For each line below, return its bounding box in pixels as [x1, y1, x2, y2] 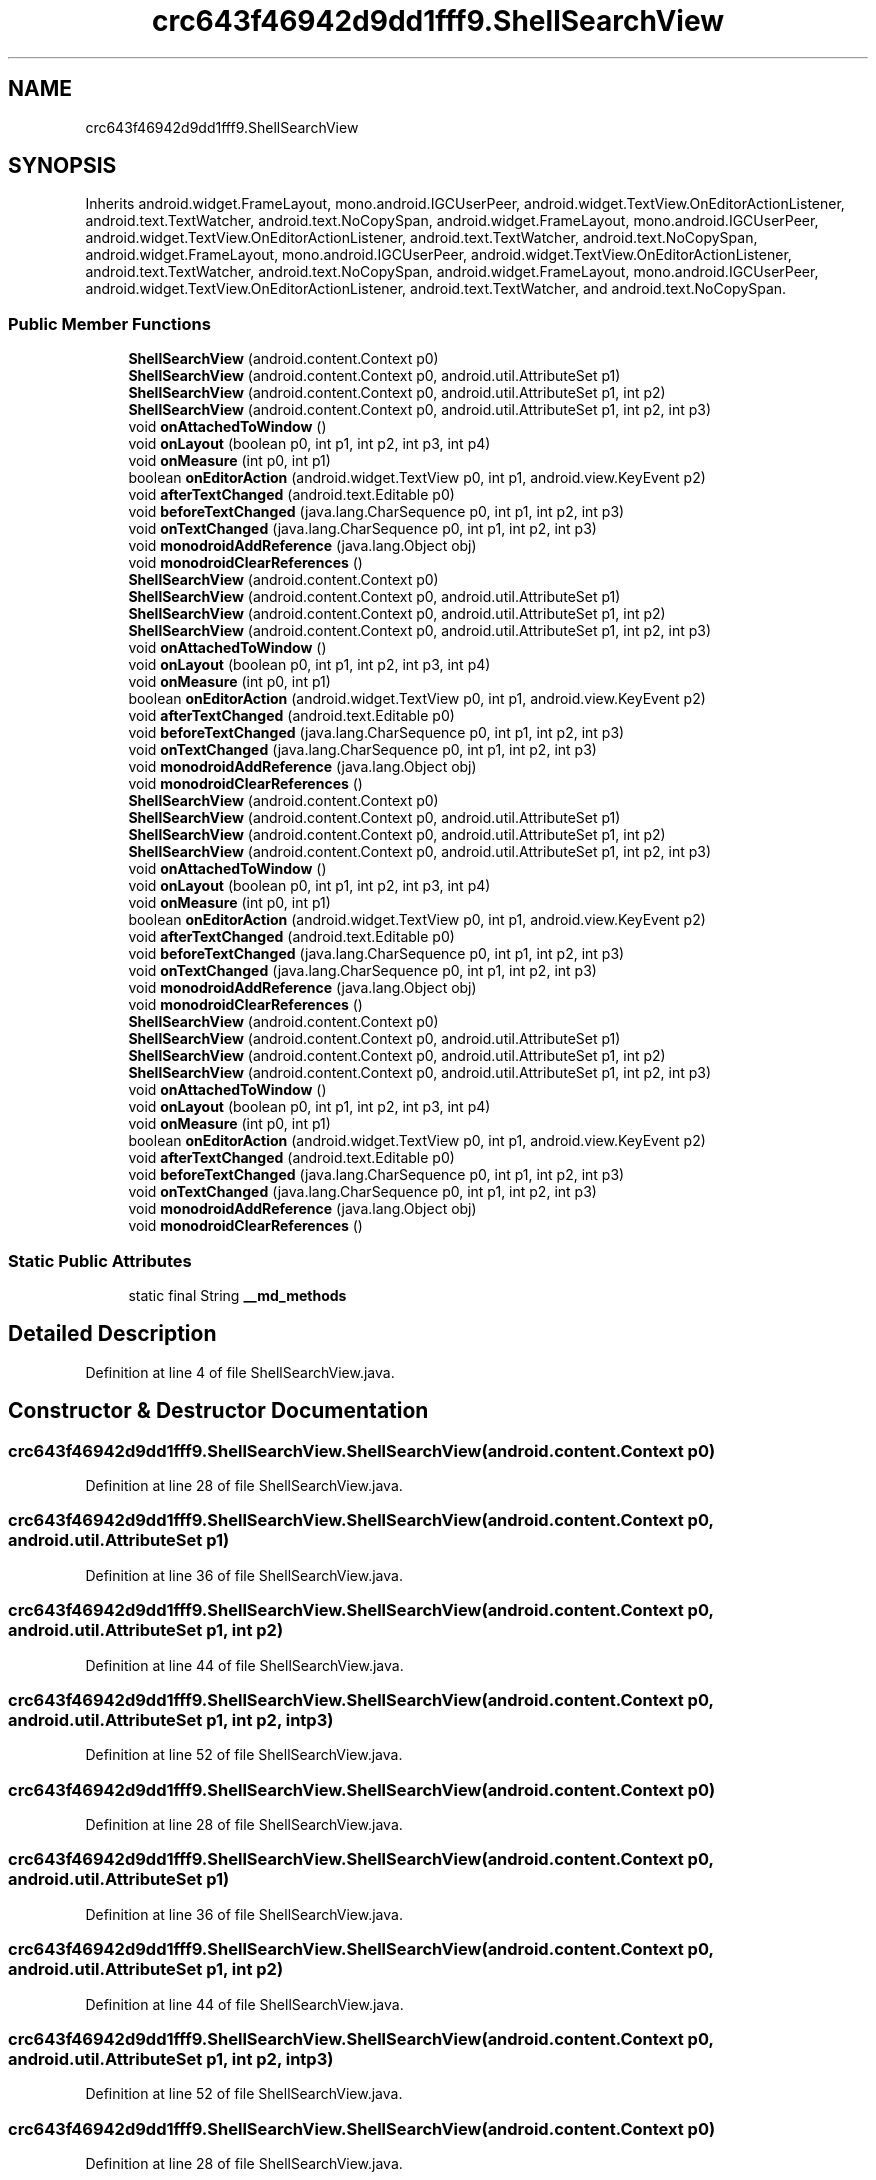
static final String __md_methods [128, 1286, 347, 1304]
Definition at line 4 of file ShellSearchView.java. [85, 1363, 395, 1381]
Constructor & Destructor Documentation [8, 1398, 429, 1424]
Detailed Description [8, 1321, 217, 1347]
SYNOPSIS [8, 153, 117, 179]
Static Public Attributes [8, 1250, 192, 1271]
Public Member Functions [8, 313, 211, 334]
